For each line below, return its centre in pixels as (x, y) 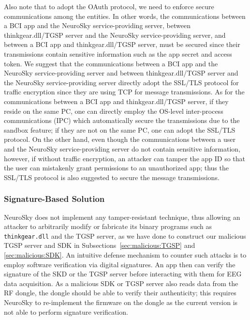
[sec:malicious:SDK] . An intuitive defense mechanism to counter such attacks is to (125, 254)
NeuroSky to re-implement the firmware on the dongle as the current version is (121, 302)
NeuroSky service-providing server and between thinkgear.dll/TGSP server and (121, 73)
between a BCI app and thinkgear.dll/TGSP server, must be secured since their (122, 44)
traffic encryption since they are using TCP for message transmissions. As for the (124, 92)
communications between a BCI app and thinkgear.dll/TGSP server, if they (116, 101)
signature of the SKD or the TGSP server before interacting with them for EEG (123, 274)
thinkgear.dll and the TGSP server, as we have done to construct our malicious (125, 236)
